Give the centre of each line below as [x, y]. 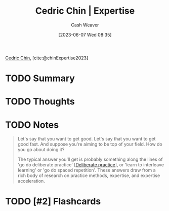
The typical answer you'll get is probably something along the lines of [90, 159]
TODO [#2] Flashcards [53, 202]
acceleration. [31, 181]
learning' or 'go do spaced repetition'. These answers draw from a [87, 170]
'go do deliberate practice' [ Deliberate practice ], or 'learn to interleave [91, 165]
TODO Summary [40, 78]
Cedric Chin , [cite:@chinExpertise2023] [47, 58]
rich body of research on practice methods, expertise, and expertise [89, 175]
